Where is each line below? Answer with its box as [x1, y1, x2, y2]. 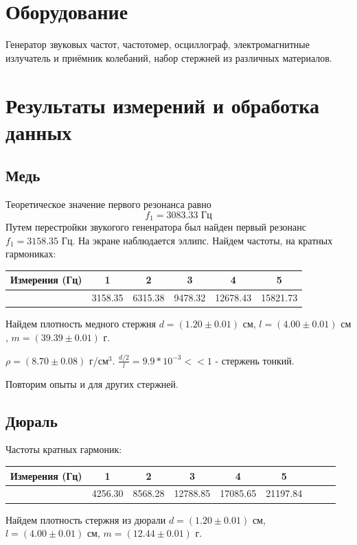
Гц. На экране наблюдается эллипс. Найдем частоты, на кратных [61, 233, 333, 247]
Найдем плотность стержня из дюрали [5, 512, 166, 526]
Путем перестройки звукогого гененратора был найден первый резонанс [5, 220, 307, 234]
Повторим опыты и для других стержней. [5, 376, 178, 391]
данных [5, 117, 72, 146]
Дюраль [5, 410, 58, 431]
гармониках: [5, 246, 56, 261]
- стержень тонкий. [215, 353, 295, 367]
